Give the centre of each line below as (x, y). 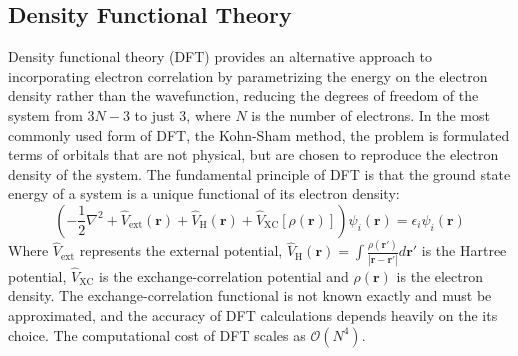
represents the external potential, (181, 250)
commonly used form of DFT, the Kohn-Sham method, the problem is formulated (259, 134)
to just (154, 114)
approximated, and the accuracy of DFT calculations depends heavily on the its (253, 314)
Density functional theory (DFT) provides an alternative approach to (220, 56)
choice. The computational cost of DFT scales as (157, 334)
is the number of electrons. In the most (370, 114)
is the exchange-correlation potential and (224, 275)
